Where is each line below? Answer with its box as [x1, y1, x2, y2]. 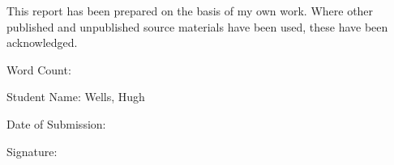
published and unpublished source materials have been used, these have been [6, 18, 388, 35]
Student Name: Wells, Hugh [6, 88, 145, 105]
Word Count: [6, 61, 71, 78]
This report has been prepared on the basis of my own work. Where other [6, 2, 374, 19]
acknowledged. [6, 34, 78, 51]
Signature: [6, 142, 58, 159]
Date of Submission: [6, 115, 106, 132]
